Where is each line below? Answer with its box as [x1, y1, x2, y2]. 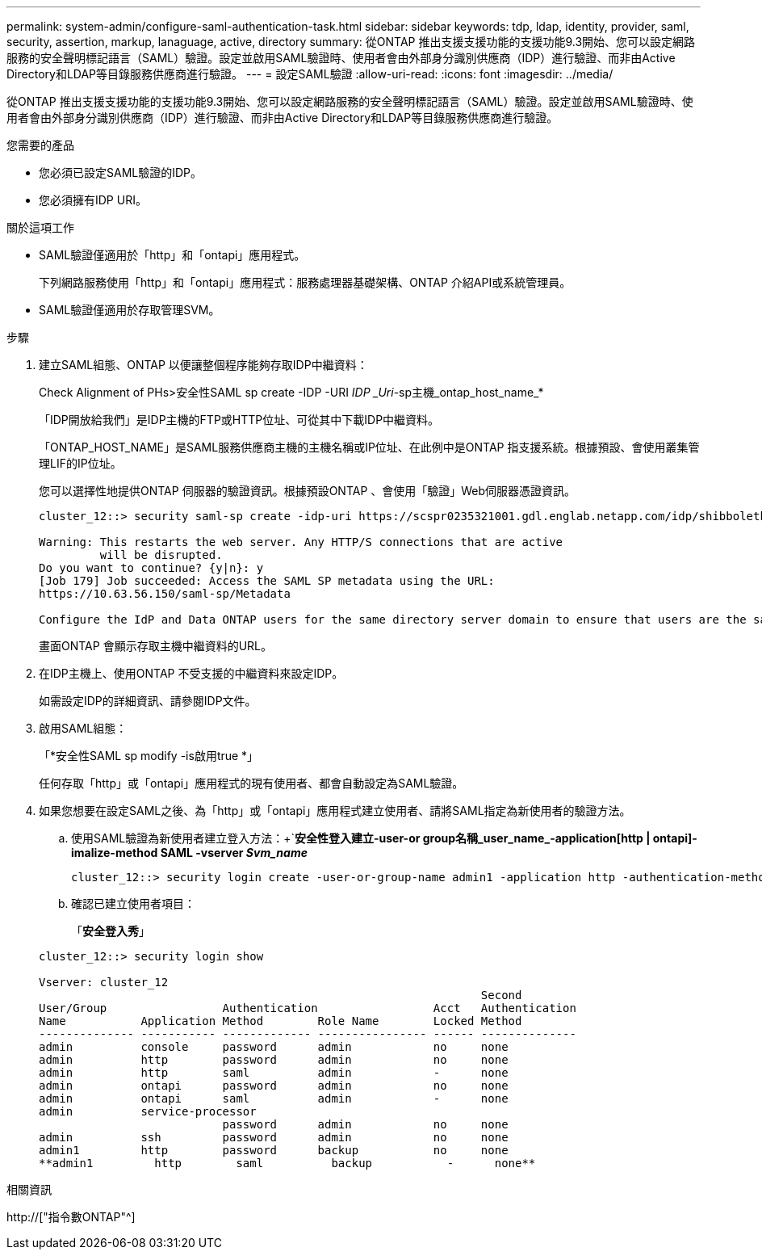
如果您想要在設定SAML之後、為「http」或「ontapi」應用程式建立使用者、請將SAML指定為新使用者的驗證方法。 [39, 804, 631, 817]
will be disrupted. [99, 548, 223, 561]
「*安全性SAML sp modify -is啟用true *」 [39, 749, 259, 762]
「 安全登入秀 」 [71, 924, 150, 938]
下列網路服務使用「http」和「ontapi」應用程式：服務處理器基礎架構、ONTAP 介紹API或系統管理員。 [39, 275, 571, 289]
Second [480, 989, 522, 1002]
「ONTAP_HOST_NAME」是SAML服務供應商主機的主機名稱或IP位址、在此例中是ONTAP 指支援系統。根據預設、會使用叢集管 [39, 440, 700, 454]
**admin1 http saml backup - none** [39, 1157, 536, 1170]
